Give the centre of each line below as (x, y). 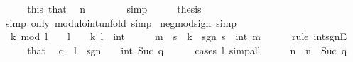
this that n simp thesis (114, 8)
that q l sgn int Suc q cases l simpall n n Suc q (187, 50)
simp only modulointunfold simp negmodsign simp (121, 22)
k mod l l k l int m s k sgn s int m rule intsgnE (179, 36)
